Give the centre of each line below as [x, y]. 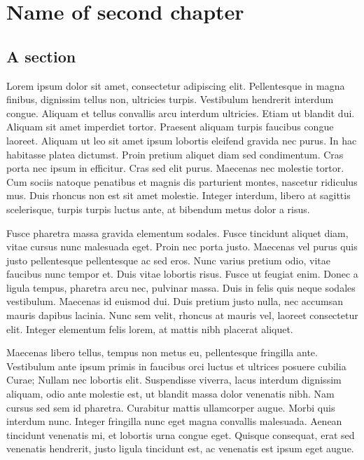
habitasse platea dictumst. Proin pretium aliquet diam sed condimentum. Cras [175, 154]
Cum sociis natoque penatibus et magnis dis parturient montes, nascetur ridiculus [182, 181]
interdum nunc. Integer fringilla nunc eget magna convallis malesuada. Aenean [174, 421]
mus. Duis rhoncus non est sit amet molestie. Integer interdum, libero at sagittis [178, 195]
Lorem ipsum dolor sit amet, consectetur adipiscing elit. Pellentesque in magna [176, 85]
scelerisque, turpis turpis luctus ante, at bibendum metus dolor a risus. [158, 209]
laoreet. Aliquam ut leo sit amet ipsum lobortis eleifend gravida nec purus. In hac [182, 140]
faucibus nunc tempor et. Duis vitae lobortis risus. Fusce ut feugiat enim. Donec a [182, 274]
